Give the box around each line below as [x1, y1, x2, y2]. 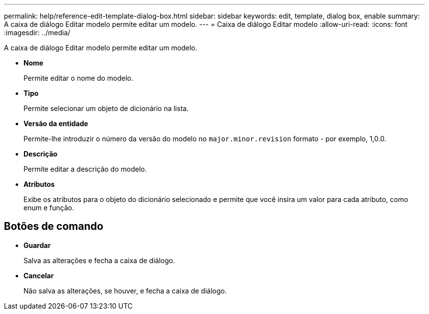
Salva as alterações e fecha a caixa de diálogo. [24, 256, 175, 265]
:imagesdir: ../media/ [4, 28, 71, 37]
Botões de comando [4, 220, 103, 233]
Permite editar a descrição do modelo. [24, 165, 147, 173]
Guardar [24, 241, 51, 249]
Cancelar [24, 271, 54, 280]
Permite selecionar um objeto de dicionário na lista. [24, 104, 189, 112]
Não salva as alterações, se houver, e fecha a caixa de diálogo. [24, 286, 227, 295]
